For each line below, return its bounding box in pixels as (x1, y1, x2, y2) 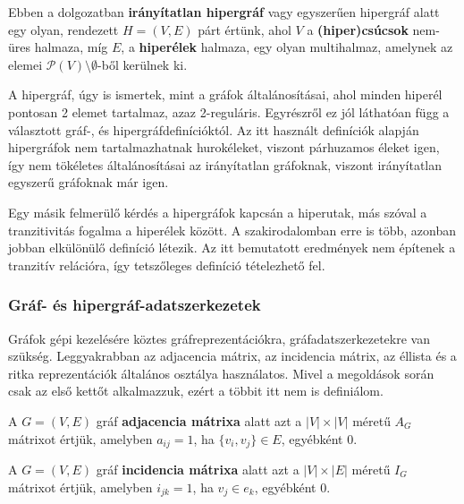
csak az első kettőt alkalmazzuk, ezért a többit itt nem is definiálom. (8, 381, 384, 400)
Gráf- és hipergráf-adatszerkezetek (8, 294, 261, 316)
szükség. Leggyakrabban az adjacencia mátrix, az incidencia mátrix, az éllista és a (8, 346, 457, 365)
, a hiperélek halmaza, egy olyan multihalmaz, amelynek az (121, 38, 453, 56)
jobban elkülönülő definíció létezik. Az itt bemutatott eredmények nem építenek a (8, 238, 456, 257)
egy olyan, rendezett (8, 20, 119, 38)
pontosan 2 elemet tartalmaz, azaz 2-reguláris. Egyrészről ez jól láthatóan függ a (8, 102, 450, 121)
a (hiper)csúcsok (307, 20, 409, 38)
